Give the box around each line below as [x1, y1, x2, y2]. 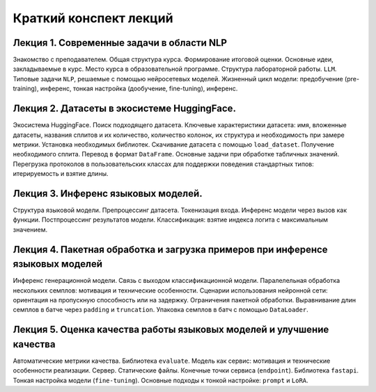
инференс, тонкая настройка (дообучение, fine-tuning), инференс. [40, 84, 238, 93]
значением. [13, 225, 48, 234]
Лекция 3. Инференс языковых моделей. [13, 188, 203, 199]
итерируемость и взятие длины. [13, 170, 109, 178]
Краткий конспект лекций [13, 10, 173, 26]
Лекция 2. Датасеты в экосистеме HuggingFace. [13, 103, 237, 115]
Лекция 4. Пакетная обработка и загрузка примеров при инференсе [13, 243, 328, 255]
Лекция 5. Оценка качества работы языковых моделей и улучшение [13, 324, 329, 336]
